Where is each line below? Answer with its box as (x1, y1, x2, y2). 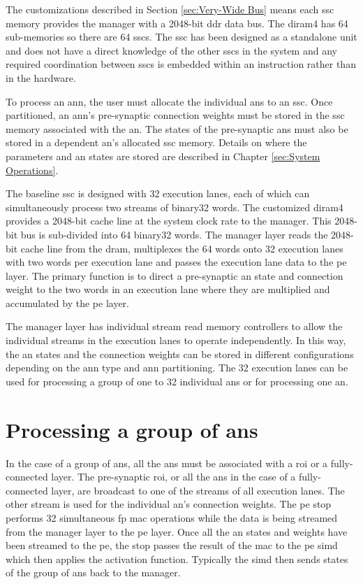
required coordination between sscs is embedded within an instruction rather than (6, 57, 356, 71)
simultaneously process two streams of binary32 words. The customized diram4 (6, 199, 343, 214)
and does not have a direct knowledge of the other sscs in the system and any (6, 43, 337, 57)
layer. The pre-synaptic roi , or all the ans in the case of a (51, 469, 296, 484)
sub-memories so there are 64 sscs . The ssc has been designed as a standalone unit (6, 29, 357, 44)
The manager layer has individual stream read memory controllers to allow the (6, 319, 343, 334)
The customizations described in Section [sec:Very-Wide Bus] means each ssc (6, 2, 334, 16)
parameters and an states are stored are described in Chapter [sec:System (6, 148, 320, 163)
